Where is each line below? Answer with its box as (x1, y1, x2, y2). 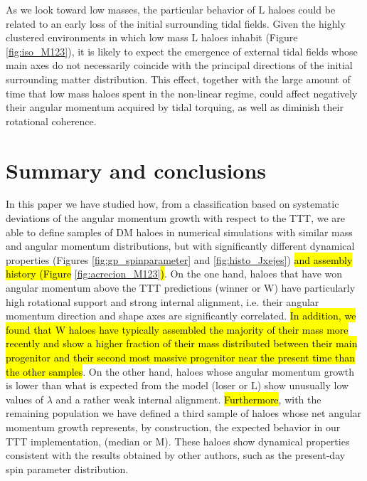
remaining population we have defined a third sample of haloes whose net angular (6, 406, 362, 421)
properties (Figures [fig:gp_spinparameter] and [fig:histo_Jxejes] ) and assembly (6, 252, 353, 267)
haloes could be (267, 2, 336, 16)
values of (6, 391, 43, 406)
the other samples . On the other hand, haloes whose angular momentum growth (6, 364, 355, 379)
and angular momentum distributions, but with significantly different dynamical (6, 238, 355, 253)
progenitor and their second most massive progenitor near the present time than (6, 350, 356, 364)
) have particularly (274, 280, 356, 295)
